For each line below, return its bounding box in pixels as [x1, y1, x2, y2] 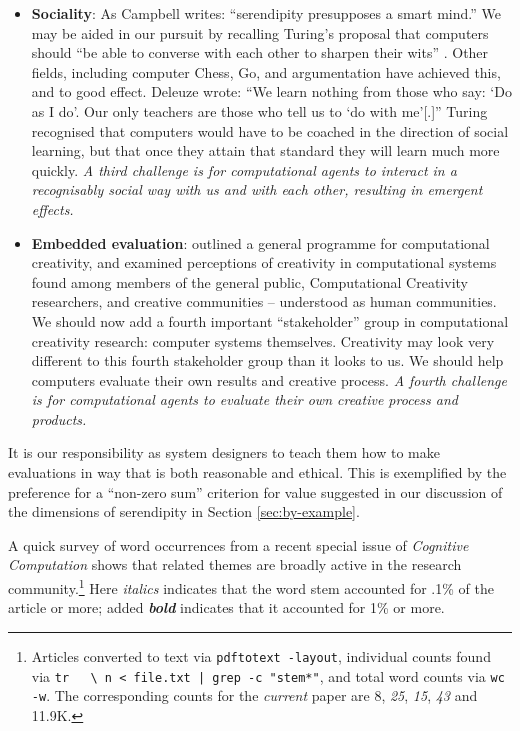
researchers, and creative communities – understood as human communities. [31, 291, 497, 312]
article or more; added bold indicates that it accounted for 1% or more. [8, 597, 445, 618]
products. [31, 408, 87, 429]
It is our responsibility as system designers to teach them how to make [8, 442, 440, 463]
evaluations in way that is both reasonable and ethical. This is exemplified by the [8, 462, 507, 483]
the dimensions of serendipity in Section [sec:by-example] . [8, 501, 360, 522]
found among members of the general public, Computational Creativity [31, 271, 468, 292]
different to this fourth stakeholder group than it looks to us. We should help [31, 350, 504, 371]
